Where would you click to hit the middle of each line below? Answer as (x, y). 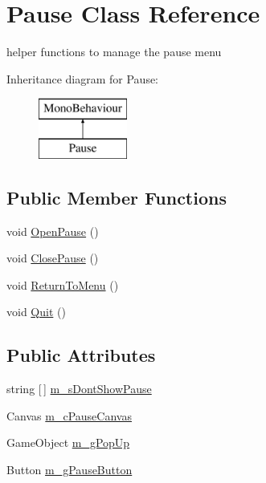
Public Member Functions (117, 197)
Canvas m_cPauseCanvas (69, 415)
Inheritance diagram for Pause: (83, 78)
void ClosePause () (53, 258)
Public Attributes (81, 355)
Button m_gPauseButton (70, 470)
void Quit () (36, 312)
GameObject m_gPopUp (68, 442)
